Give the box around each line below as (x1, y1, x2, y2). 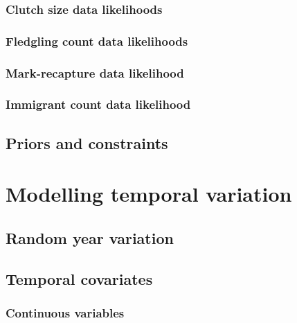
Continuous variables (6, 304, 125, 322)
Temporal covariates (6, 268, 153, 289)
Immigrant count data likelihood (6, 96, 191, 113)
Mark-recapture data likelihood (6, 64, 184, 81)
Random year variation (6, 227, 174, 248)
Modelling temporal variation (6, 180, 292, 208)
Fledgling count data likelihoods (6, 32, 188, 49)
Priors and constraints (6, 132, 168, 153)
